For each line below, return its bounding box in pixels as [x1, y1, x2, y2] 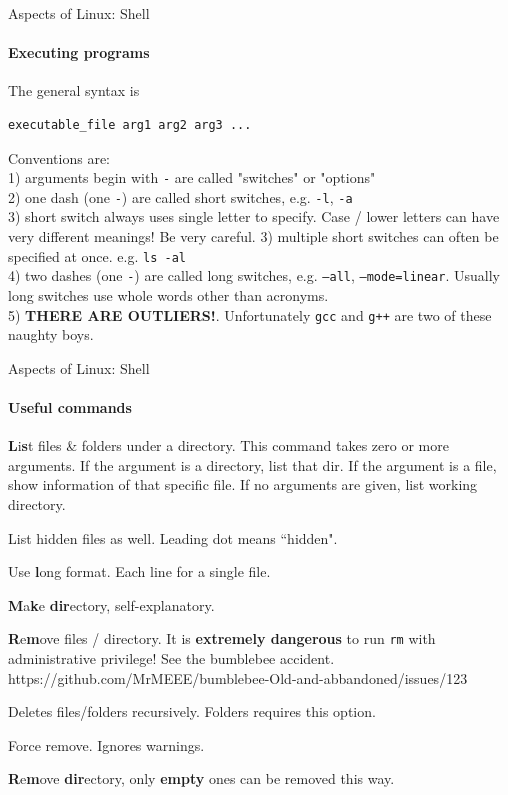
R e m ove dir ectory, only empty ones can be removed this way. [8, 768, 395, 789]
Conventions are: [8, 147, 111, 168]
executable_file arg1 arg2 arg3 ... [8, 117, 252, 132]
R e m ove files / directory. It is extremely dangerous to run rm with [8, 628, 436, 649]
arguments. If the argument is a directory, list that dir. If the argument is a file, [8, 454, 497, 475]
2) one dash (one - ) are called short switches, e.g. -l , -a [8, 186, 353, 207]
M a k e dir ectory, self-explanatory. [8, 594, 215, 615]
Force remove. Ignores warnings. [8, 734, 205, 755]
